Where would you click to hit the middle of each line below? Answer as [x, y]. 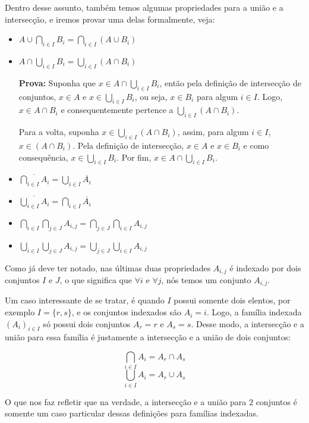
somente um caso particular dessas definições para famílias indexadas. [132, 413]
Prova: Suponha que [57, 82]
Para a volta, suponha [59, 132]
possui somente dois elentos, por [232, 300]
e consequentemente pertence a [117, 110]
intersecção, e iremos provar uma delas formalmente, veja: [110, 19]
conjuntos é [276, 401]
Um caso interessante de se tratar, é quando [85, 300]
